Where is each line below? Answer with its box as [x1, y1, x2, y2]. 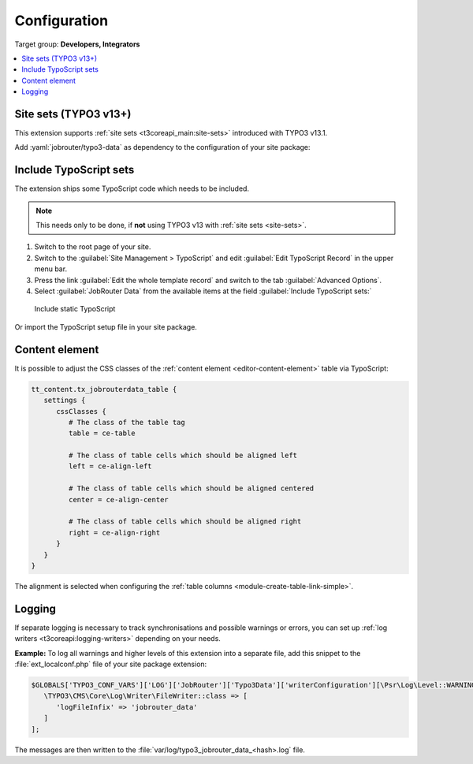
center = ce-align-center [68, 495, 169, 504]
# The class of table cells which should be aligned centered [68, 484, 315, 493]
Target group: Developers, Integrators [14, 39, 140, 49]
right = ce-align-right [68, 528, 161, 537]
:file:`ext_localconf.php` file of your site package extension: [14, 659, 207, 669]
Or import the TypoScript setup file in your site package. [14, 322, 197, 331]
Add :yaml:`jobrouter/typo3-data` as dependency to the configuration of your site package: [14, 143, 311, 152]
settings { [43, 396, 86, 405]
